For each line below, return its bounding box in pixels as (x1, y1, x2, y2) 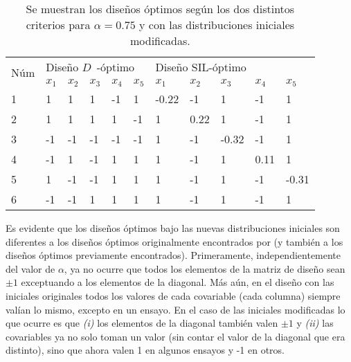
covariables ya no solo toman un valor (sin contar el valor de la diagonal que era (6, 329, 345, 343)
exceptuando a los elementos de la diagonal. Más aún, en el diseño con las (21, 275, 334, 289)
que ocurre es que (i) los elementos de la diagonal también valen (6, 316, 278, 330)
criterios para (26, 17, 91, 33)
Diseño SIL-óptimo (155, 59, 246, 75)
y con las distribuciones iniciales (139, 17, 295, 33)
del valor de (6, 261, 55, 275)
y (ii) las (296, 316, 334, 330)
